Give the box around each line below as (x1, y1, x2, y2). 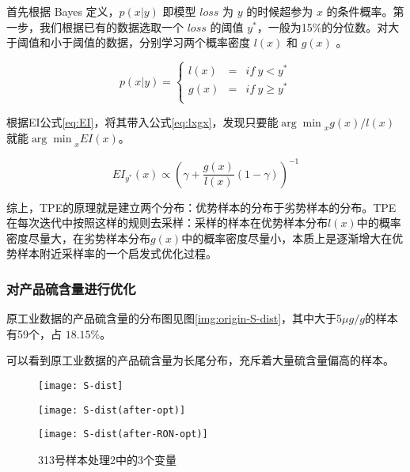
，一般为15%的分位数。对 (256, 18, 389, 35)
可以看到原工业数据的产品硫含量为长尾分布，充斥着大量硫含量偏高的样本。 (6, 352, 394, 368)
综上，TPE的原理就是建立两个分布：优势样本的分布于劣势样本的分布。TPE (6, 198, 397, 215)
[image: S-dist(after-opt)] (38, 404, 186, 416)
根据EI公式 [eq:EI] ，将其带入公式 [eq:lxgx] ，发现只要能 (6, 113, 279, 130)
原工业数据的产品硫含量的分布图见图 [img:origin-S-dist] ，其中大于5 (6, 310, 343, 327)
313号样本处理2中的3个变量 (38, 451, 177, 467)
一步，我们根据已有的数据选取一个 (6, 18, 184, 35)
